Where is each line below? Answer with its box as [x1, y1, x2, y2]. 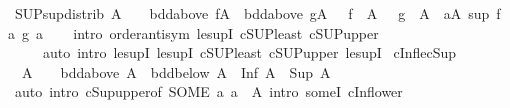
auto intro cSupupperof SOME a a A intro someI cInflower [14, 81, 403, 102]
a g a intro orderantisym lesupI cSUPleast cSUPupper [8, 22, 379, 43]
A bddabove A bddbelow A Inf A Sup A [21, 61, 331, 82]
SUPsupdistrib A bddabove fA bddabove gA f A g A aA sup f [14, 3, 501, 23]
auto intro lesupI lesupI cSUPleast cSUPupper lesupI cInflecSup [42, 42, 457, 63]
